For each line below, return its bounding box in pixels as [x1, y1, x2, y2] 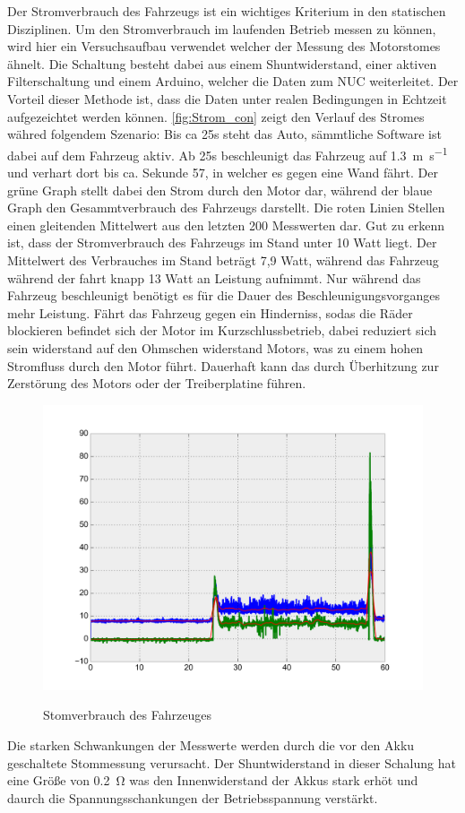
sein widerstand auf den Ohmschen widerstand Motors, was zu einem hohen [7, 338, 424, 357]
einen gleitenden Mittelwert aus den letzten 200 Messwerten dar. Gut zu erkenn [7, 215, 445, 234]
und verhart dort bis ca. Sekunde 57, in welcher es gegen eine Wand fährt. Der [7, 163, 438, 181]
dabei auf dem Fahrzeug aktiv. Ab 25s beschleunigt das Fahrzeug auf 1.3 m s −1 [7, 143, 448, 164]
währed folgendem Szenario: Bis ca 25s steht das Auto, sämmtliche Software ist [7, 125, 442, 143]
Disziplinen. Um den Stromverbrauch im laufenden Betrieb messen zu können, [7, 19, 436, 38]
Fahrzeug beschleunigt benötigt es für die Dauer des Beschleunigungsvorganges [7, 286, 441, 305]
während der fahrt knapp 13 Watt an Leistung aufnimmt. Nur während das [7, 268, 421, 287]
